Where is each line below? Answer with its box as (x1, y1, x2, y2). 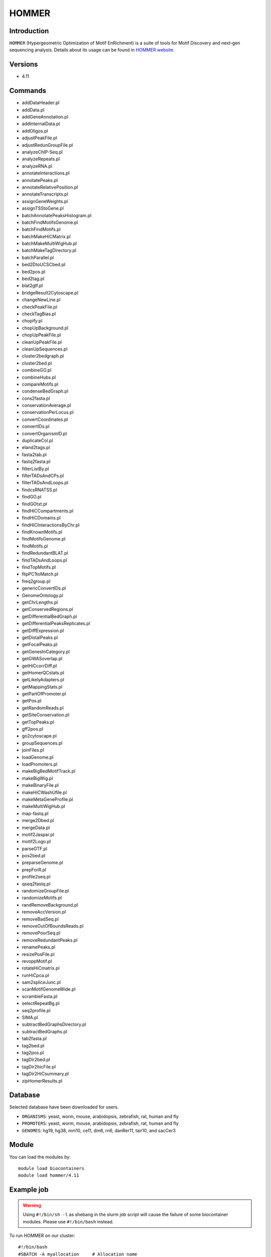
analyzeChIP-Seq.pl (22, 149, 63, 155)
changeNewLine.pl (22, 297, 61, 303)
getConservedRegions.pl (22, 606, 73, 612)
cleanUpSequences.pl (22, 346, 68, 352)
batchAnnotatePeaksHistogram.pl (22, 212, 92, 218)
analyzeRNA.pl (22, 163, 53, 169)
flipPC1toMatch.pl (22, 571, 59, 577)
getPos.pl (22, 698, 42, 704)
